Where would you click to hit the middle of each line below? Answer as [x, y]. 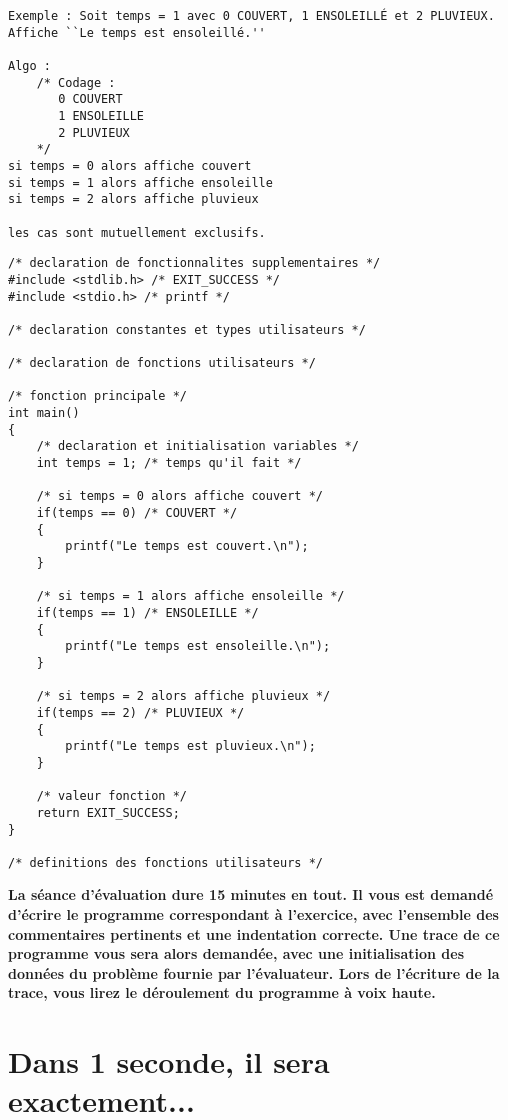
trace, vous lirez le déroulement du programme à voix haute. [222, 992]
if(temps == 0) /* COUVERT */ [137, 513]
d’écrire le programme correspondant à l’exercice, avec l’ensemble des [253, 914]
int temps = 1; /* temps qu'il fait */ [169, 463]
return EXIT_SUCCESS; [108, 812]
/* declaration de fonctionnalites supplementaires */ [194, 263]
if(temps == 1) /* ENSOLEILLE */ [147, 612]
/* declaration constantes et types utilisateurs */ [187, 329]
